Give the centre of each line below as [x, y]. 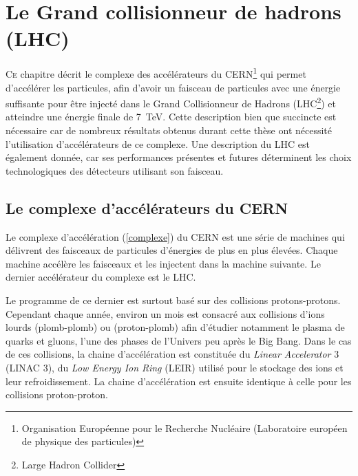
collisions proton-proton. [57, 394]
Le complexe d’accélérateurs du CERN [147, 207]
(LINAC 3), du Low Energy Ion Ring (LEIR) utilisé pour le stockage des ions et [175, 367]
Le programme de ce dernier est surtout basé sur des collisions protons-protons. [173, 300]
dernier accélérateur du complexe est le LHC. [101, 277]
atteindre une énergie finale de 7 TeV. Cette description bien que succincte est [171, 117]
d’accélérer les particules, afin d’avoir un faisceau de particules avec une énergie [173, 87]
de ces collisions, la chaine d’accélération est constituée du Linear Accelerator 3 [172, 354]
